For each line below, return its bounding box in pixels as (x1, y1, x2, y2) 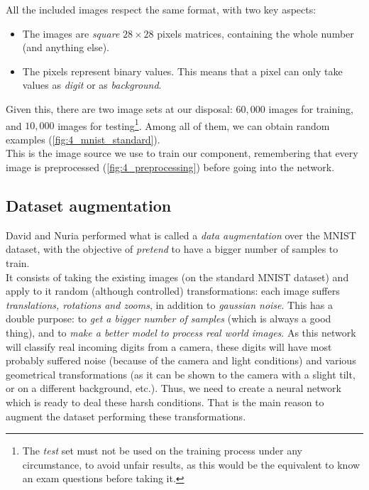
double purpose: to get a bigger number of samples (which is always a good (6, 311, 331, 326)
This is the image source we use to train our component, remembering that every (6, 146, 358, 160)
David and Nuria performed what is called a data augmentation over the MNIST (6, 227, 356, 242)
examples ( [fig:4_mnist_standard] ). (6, 131, 160, 146)
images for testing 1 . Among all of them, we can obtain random (57, 116, 330, 133)
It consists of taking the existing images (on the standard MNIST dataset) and (6, 269, 349, 284)
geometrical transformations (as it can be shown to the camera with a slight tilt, (6, 366, 356, 381)
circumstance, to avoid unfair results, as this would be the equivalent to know (22, 457, 360, 472)
